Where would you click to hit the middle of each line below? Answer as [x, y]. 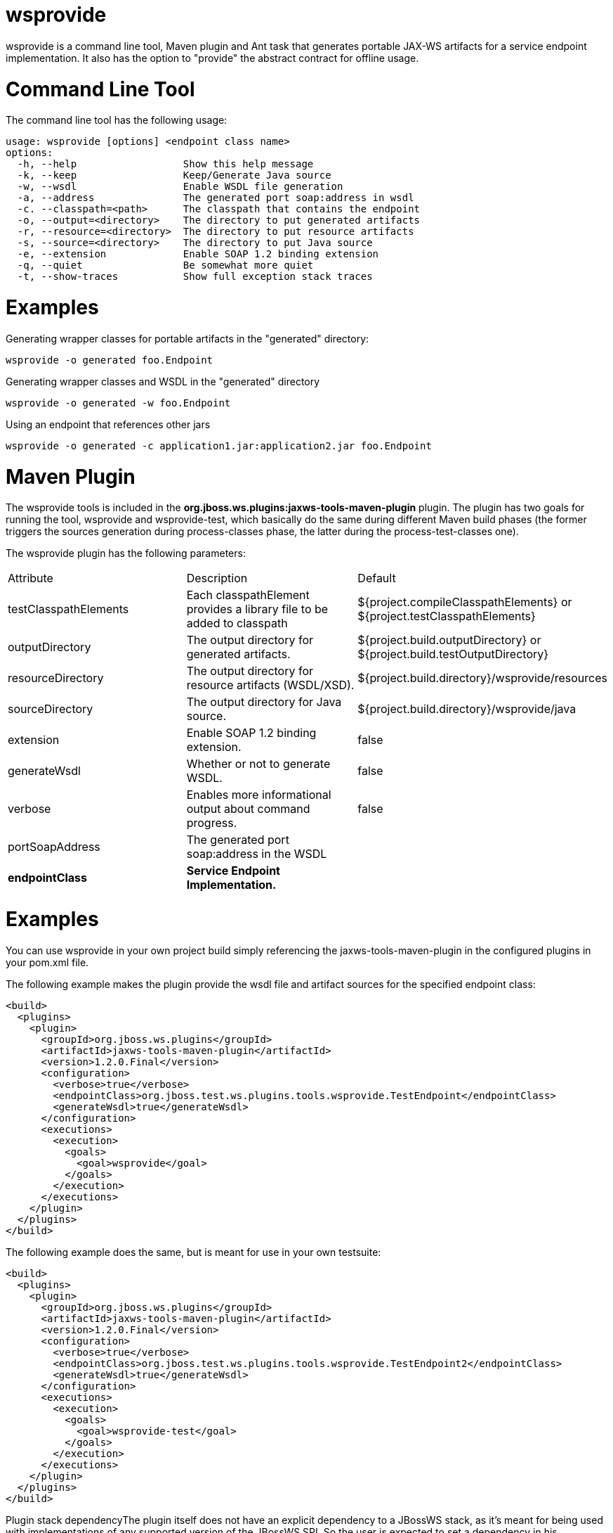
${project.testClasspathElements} [447, 616]
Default [377, 578]
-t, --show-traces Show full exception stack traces [195, 277]
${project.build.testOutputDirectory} [453, 654]
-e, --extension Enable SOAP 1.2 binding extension [198, 254]
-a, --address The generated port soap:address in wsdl [216, 198]
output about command [248, 809]
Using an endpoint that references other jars [108, 424]
